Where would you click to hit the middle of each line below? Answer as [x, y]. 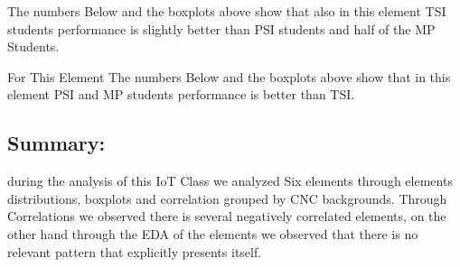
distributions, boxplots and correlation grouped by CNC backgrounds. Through [227, 198]
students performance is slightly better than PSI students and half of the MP [221, 28]
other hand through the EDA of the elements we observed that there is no [213, 233]
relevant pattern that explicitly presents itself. [135, 251]
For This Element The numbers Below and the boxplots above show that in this [229, 76]
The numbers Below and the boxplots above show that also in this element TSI [227, 11]
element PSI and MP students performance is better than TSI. [181, 94]
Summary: [56, 143]
